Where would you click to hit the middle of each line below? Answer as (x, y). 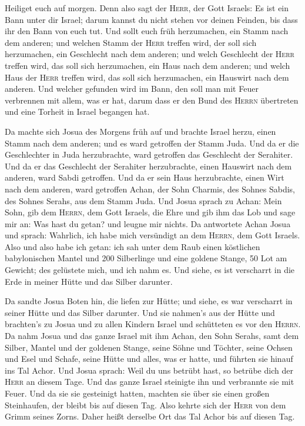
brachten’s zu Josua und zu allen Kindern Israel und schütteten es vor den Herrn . (153, 324)
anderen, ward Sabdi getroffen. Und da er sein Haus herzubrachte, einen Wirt (145, 177)
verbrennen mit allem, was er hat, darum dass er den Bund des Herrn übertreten (152, 100)
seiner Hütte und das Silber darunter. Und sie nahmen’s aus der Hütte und (140, 312)
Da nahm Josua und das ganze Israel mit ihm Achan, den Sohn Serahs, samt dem (152, 336)
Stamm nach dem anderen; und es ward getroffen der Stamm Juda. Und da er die (152, 143)
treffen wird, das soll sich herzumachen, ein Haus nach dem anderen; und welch (148, 65)
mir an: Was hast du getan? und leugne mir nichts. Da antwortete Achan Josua (148, 223)
